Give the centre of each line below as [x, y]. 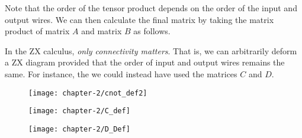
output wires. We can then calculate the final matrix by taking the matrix [139, 19]
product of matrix [37, 31]
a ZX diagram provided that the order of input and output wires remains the [145, 62]
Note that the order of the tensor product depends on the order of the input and [151, 8]
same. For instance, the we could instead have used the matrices [121, 73]
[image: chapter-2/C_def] [79, 111]
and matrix [102, 31]
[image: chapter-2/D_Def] [79, 129]
